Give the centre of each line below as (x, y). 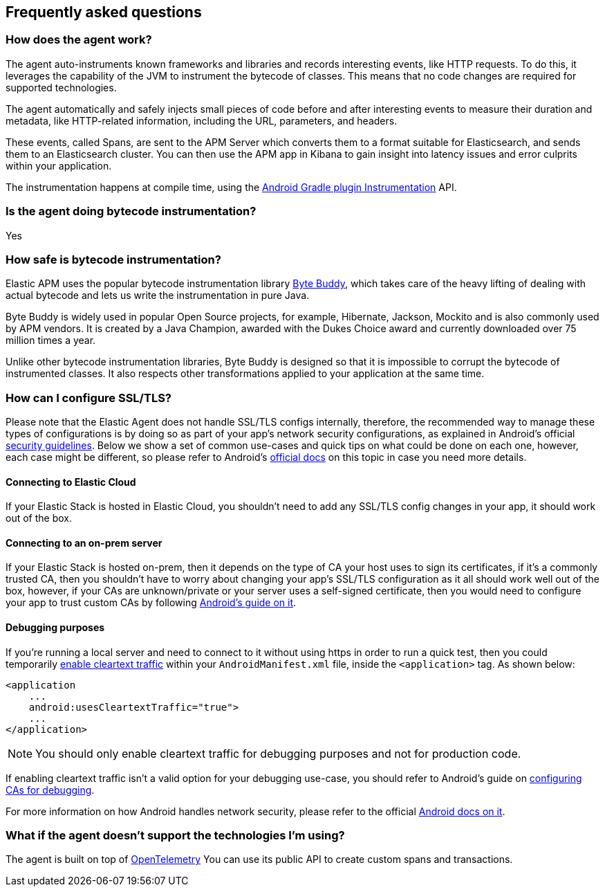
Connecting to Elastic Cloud (71, 482)
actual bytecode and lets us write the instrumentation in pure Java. (158, 295)
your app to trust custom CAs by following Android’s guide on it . (151, 603)
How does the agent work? (79, 40)
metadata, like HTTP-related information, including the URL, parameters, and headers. (202, 120)
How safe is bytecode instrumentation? (113, 259)
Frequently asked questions (104, 12)
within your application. (59, 165)
